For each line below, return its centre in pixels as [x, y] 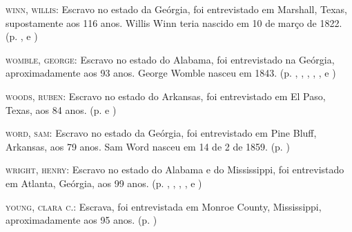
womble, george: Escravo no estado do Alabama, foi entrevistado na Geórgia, [170, 59]
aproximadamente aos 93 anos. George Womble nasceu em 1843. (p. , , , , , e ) [171, 73]
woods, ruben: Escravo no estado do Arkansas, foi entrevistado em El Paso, [166, 96]
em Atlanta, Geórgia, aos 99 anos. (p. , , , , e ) [104, 183]
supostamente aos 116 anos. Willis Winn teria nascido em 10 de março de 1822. [174, 22]
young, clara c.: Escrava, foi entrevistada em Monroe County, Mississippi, [164, 206]
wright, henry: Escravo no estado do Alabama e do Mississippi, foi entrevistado [175, 170]
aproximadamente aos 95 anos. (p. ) [81, 220]
